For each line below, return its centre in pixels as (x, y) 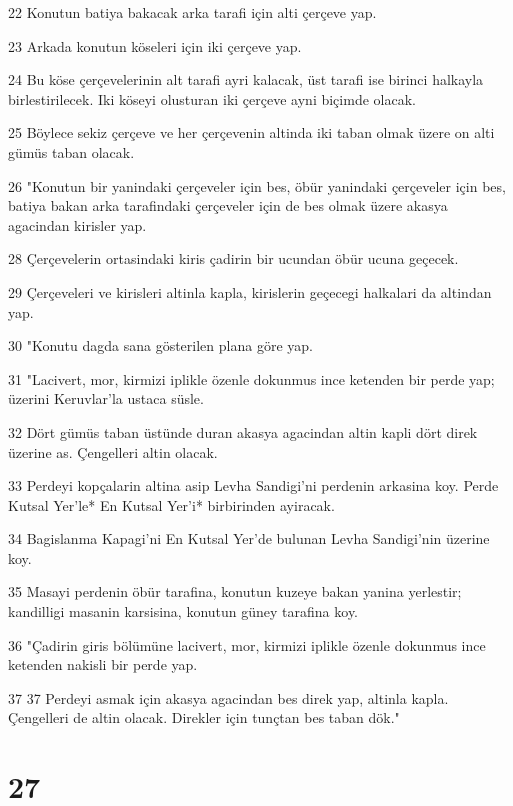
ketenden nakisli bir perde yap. (103, 664)
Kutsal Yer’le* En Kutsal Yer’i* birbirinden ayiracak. (171, 504)
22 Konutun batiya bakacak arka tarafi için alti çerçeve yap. (192, 12)
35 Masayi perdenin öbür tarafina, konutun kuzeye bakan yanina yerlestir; (235, 591)
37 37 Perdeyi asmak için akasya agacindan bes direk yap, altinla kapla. (228, 697)
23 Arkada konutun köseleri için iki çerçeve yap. (155, 45)
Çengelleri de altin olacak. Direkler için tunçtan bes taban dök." (204, 717)
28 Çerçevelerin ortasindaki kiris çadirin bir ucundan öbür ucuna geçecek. (233, 258)
